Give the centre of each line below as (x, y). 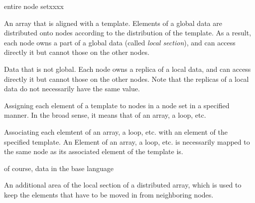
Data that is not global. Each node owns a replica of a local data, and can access (127, 69)
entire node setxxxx (34, 6)
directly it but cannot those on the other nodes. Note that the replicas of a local (127, 79)
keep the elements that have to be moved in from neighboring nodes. (109, 194)
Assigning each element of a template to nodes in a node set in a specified (117, 105)
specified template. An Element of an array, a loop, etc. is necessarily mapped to (127, 141)
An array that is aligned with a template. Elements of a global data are (113, 23)
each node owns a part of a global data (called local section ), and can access (120, 42)
